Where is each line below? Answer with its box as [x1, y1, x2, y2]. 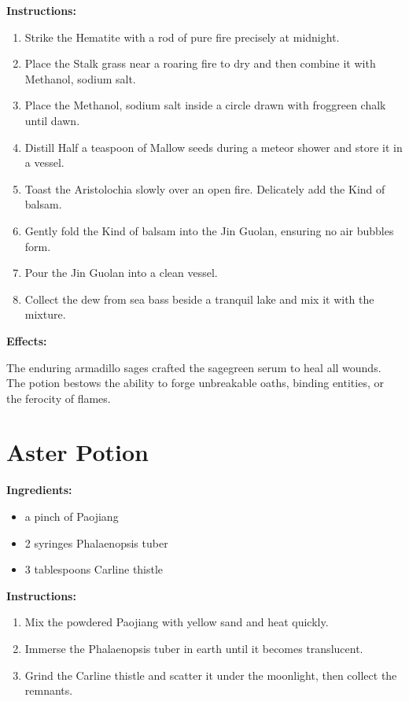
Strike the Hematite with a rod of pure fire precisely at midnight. [24, 28, 340, 45]
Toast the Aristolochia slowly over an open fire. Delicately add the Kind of [24, 180, 385, 197]
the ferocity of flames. [6, 389, 111, 406]
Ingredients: [6, 481, 72, 498]
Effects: [6, 332, 47, 349]
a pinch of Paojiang [24, 508, 119, 524]
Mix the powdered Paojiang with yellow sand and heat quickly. [24, 614, 329, 630]
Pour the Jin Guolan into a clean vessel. [24, 264, 218, 281]
